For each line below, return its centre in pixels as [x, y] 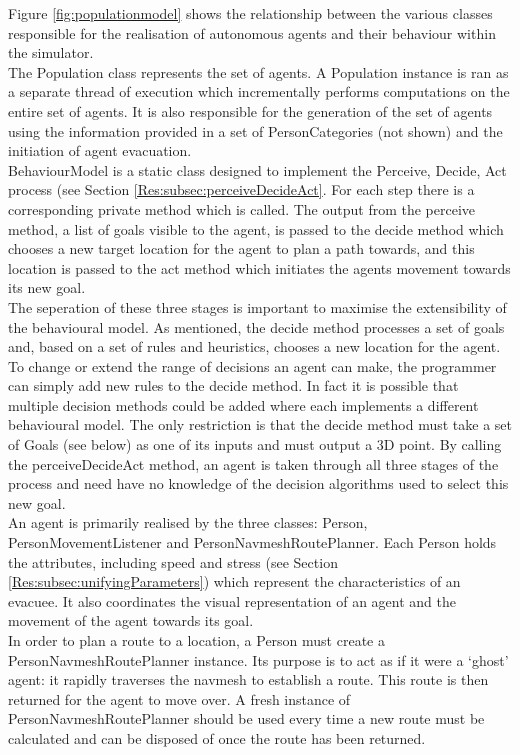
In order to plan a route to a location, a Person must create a [196, 640]
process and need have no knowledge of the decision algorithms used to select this [258, 483]
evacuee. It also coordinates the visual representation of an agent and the [232, 600]
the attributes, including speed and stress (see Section [173, 561]
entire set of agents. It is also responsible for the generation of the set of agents [250, 110]
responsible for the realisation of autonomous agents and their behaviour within [252, 32]
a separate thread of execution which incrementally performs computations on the [259, 91]
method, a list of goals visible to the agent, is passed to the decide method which [256, 228]
